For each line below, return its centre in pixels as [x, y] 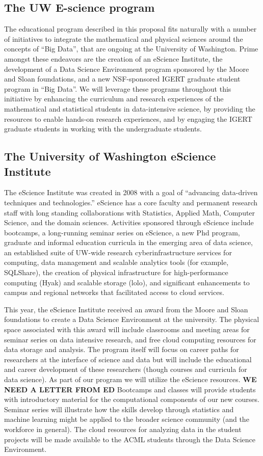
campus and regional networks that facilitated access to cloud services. [114, 292]
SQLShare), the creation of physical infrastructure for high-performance [116, 272]
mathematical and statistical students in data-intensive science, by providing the [130, 108]
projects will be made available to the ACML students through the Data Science [130, 439]
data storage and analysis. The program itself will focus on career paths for [122, 349]
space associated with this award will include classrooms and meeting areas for [127, 329]
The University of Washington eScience [110, 156]
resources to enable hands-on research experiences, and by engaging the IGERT [128, 118]
